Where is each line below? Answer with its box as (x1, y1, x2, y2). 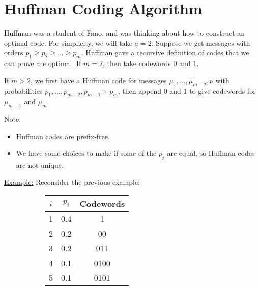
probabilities (4, 85, 43, 96)
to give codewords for (189, 85, 256, 96)
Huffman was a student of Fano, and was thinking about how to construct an (4, 27, 245, 38)
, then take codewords (102, 58, 171, 69)
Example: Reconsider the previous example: (4, 176, 140, 187)
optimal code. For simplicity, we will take (4, 37, 132, 48)
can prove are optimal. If (4, 58, 81, 69)
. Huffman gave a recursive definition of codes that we (81, 47, 249, 58)
